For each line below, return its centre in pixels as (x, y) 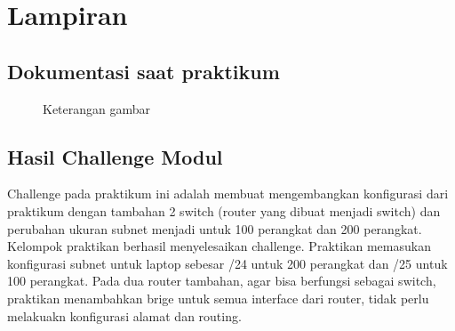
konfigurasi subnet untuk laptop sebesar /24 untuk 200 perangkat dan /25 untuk (227, 263)
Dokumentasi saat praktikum (144, 71)
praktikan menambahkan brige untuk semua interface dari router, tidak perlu (218, 298)
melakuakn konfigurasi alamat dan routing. (124, 315)
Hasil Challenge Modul (115, 156)
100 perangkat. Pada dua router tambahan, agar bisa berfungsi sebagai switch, (222, 281)
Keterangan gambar (97, 108)
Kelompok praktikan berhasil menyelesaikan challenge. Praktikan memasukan (219, 246)
